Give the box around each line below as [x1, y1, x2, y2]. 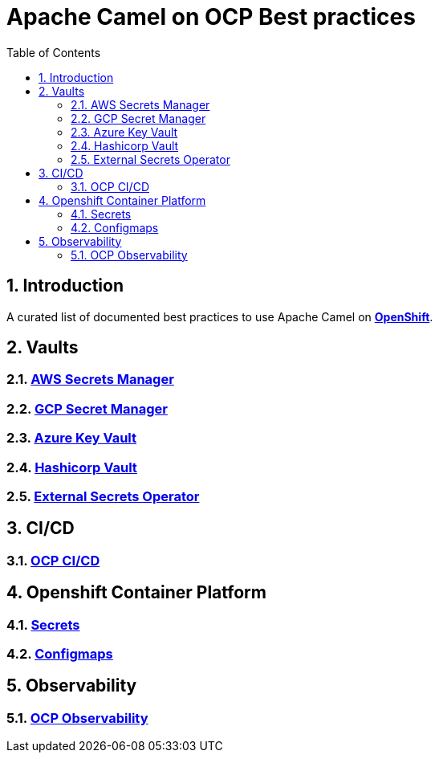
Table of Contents [6, 45, 101, 59]
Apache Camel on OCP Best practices [6, 3, 416, 31]
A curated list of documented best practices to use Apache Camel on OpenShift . [6, 309, 433, 324]
